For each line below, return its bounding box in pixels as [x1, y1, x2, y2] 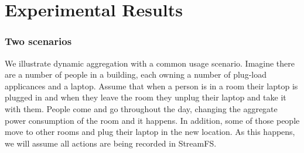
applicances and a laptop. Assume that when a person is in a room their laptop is [5, 79, 298, 92]
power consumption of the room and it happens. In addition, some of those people [5, 114, 300, 126]
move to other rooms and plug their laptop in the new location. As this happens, [5, 126, 295, 138]
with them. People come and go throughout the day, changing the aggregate [5, 102, 278, 114]
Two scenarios [5, 34, 72, 48]
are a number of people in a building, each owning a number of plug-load [5, 68, 267, 81]
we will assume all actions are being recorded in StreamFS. [5, 137, 217, 149]
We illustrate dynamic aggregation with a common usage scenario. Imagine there [5, 57, 295, 69]
